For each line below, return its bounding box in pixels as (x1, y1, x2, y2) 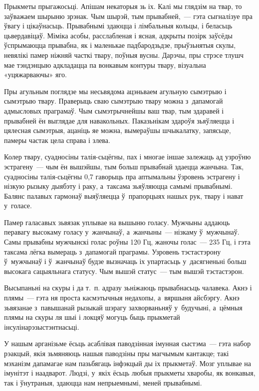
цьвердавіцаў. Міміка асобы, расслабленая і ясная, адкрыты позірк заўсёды (4, 30, 233, 40)
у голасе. (4, 200, 32, 211)
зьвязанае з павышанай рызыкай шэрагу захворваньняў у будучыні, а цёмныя (4, 302, 243, 312)
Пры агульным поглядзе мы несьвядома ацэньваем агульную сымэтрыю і (4, 86, 227, 96)
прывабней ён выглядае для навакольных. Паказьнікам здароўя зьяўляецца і (4, 115, 235, 126)
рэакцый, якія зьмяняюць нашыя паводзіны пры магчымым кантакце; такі (4, 348, 229, 358)
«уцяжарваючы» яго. (4, 69, 67, 80)
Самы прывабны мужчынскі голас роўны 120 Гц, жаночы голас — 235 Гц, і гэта (4, 237, 251, 247)
